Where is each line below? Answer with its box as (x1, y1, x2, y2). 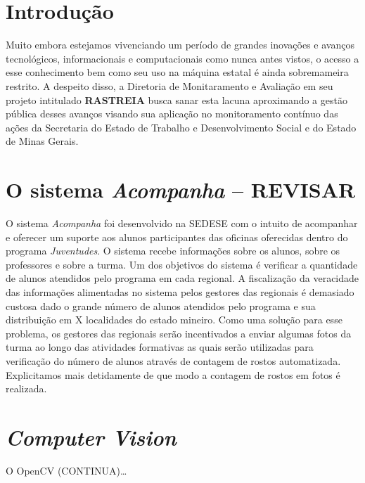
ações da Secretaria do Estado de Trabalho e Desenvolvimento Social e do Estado (6, 120, 357, 134)
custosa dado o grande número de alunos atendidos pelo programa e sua (6, 298, 316, 313)
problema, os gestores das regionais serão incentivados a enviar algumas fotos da (6, 326, 352, 340)
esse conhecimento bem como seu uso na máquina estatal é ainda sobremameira (6, 65, 349, 79)
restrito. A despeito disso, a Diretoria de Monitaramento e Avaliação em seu (6, 78, 333, 93)
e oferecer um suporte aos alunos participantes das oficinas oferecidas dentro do (6, 229, 348, 244)
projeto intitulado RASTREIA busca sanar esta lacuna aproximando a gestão (6, 92, 347, 107)
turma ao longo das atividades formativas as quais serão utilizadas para (6, 340, 314, 354)
